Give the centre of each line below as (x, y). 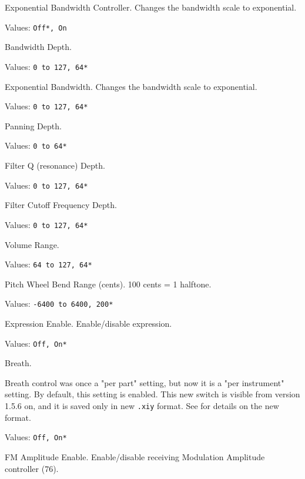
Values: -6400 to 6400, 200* (59, 304)
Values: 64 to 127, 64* (48, 264)
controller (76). (32, 468)
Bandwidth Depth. (38, 47)
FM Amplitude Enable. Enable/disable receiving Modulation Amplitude (135, 456)
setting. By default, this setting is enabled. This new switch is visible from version (152, 394)
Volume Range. (32, 244)
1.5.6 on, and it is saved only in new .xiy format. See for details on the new (142, 406)
